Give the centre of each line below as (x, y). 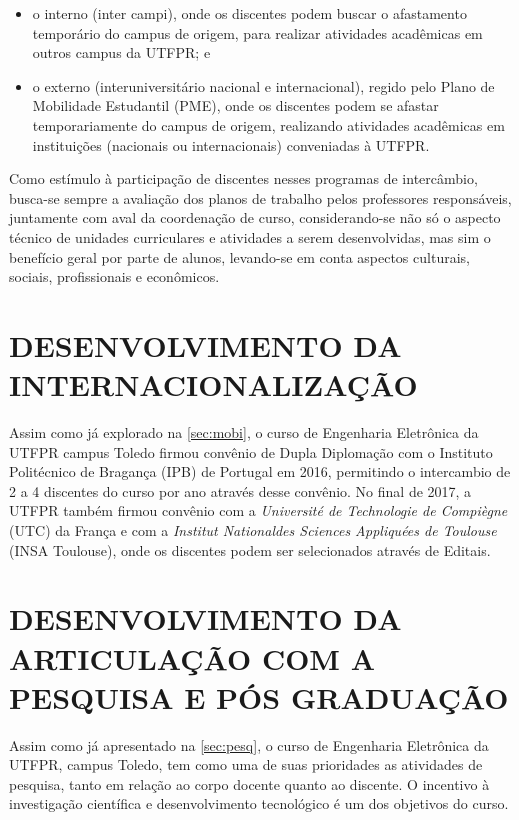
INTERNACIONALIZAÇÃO (213, 384)
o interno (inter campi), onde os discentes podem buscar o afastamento (249, 13)
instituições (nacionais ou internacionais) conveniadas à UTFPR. (231, 144)
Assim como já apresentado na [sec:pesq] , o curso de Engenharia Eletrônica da (249, 744)
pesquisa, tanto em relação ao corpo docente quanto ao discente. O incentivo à (249, 783)
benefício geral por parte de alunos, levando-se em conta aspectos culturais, (239, 256)
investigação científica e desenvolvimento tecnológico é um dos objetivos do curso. (259, 803)
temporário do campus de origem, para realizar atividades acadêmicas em (257, 32)
